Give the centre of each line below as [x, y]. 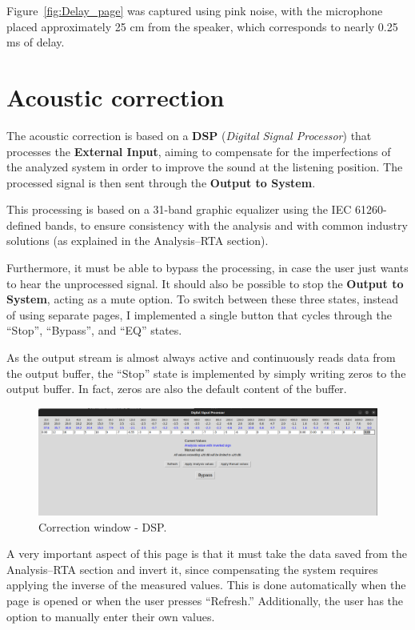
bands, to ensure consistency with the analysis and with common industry [226, 225]
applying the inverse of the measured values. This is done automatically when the [206, 585]
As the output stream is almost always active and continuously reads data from [201, 357]
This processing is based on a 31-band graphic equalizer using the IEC [179, 209]
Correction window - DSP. [103, 526]
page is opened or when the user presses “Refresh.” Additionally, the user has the [205, 600]
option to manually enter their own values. [111, 616]
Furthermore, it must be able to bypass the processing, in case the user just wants [207, 268]
